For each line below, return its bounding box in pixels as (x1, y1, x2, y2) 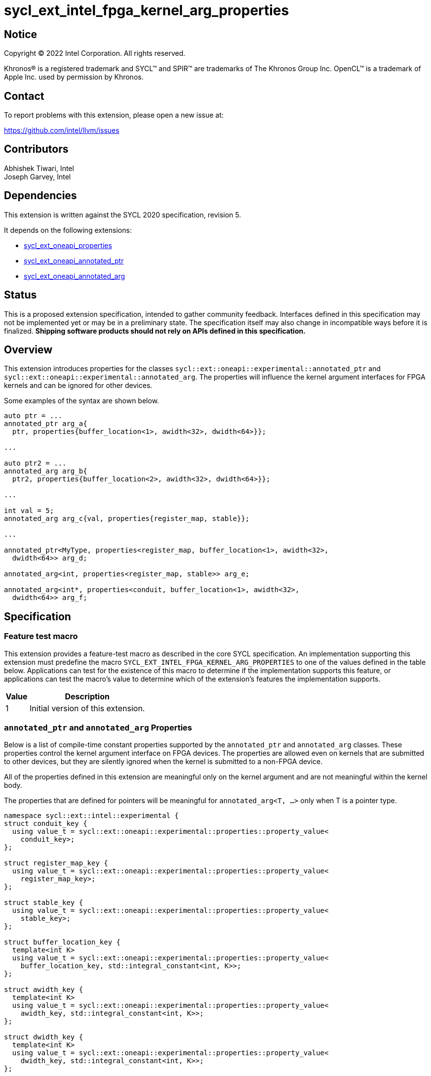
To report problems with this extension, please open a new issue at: (4, 111, 224, 120)
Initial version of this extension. (30, 703, 145, 713)
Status (4, 289, 37, 301)
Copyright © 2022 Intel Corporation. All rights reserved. (4, 49, 186, 58)
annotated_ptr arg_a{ (4, 420, 87, 428)
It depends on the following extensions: (4, 225, 132, 234)
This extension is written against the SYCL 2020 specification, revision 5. (4, 210, 241, 219)
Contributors (4, 143, 69, 156)
